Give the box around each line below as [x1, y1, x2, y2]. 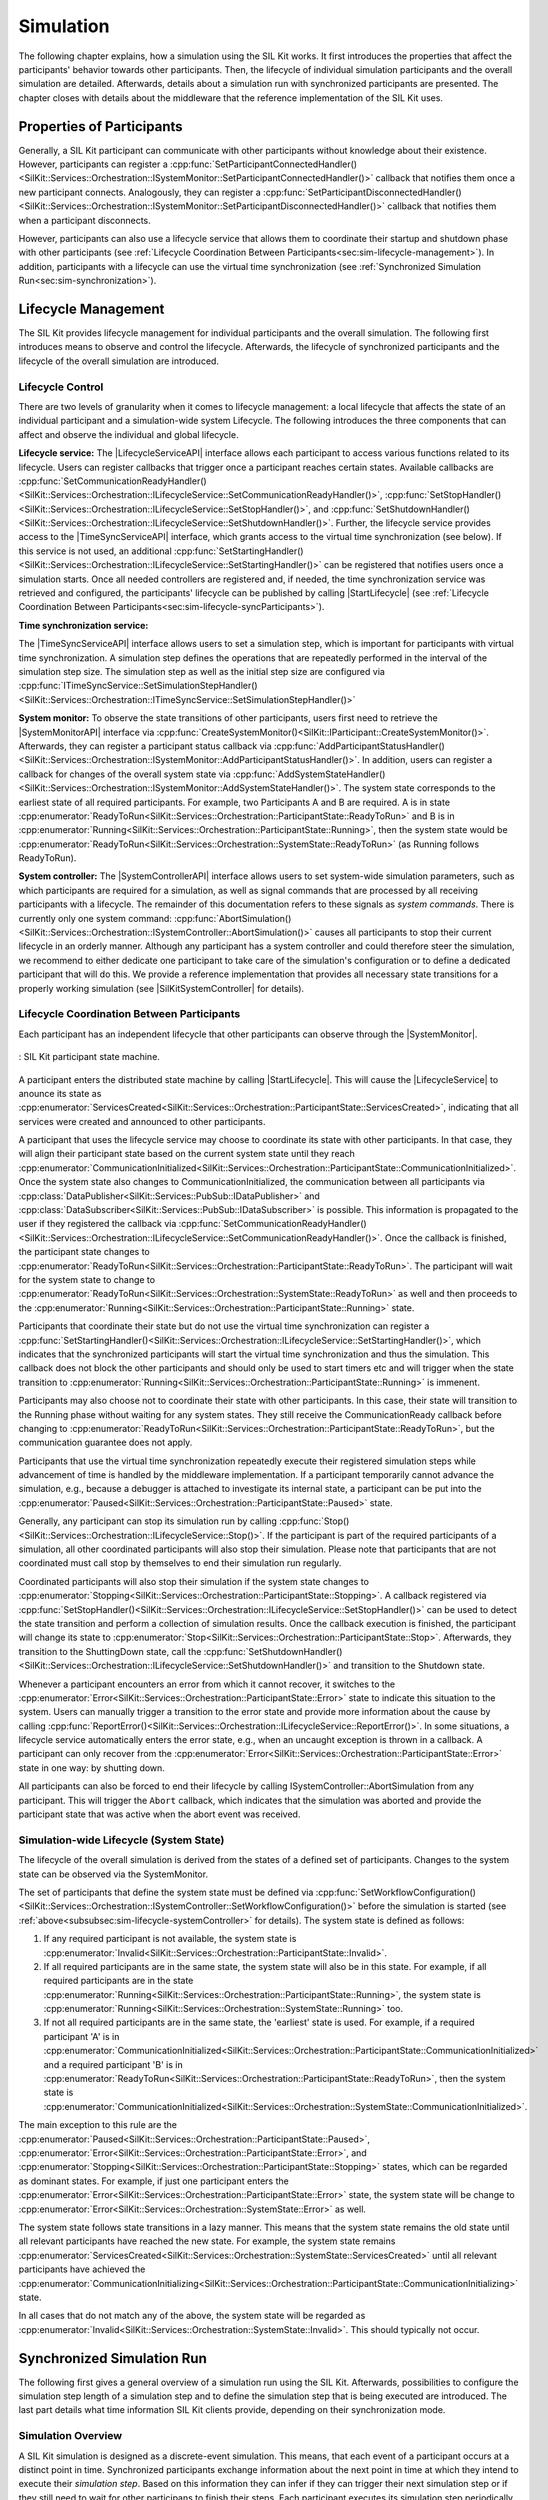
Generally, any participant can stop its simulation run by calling [18, 1515, 277, 1527]
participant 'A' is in [43, 2030, 120, 2042]
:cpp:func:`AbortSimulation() [173, 912, 292, 924]
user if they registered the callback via [18, 1218, 177, 1230]
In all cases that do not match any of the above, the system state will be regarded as [18, 2310, 366, 2322]
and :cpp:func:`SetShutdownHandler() [313, 503, 470, 515]
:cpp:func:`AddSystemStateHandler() [232, 768, 386, 780]
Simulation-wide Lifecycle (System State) [18, 1833, 225, 1847]
